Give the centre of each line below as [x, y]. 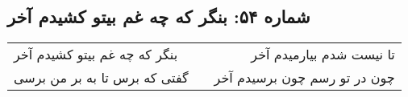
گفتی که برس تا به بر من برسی [101, 78]
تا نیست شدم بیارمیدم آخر [323, 55]
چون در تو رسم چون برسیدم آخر [304, 78]
